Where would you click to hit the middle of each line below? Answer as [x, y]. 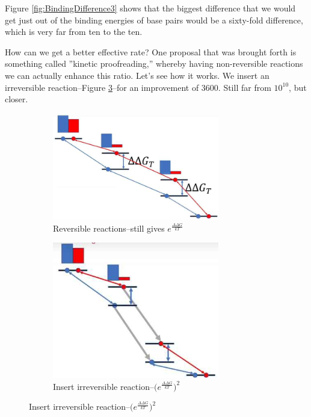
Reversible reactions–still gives [109, 228]
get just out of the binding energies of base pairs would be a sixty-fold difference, [154, 20]
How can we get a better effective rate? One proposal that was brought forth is [151, 51]
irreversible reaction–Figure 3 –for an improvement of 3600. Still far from [138, 87]
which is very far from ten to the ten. [74, 32]
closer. [17, 99]
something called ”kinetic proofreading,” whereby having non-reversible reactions [154, 63]
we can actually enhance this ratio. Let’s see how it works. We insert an [137, 75]
